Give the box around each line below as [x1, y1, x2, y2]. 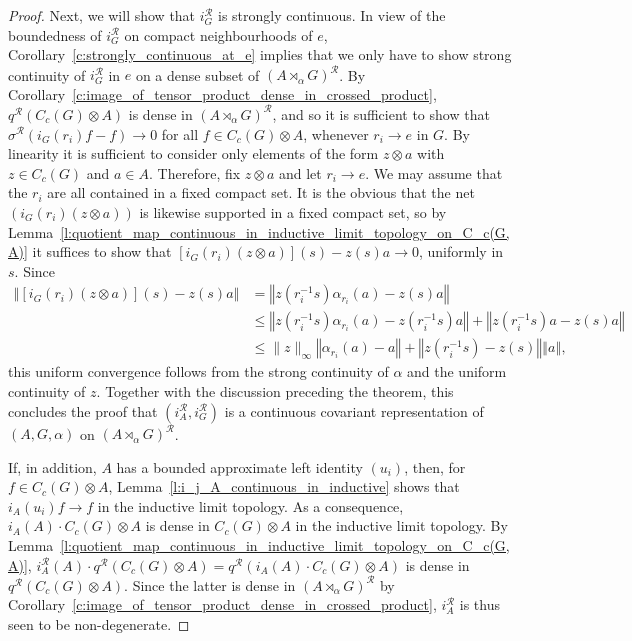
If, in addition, [8, 456, 97, 477]
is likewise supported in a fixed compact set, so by [139, 201, 447, 222]
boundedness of [8, 24, 102, 45]
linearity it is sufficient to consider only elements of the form [8, 143, 379, 164]
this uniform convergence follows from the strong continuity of [8, 361, 389, 382]
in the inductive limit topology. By [295, 515, 508, 536]
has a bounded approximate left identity [116, 456, 363, 477]
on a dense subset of [135, 64, 260, 85]
